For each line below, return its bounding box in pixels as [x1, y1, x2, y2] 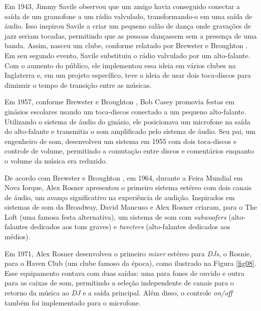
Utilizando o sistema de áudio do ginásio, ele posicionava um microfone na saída [5, 116, 250, 126]
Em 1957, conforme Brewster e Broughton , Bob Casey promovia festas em [5, 96, 234, 107]
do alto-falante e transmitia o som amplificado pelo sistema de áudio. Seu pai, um [5, 126, 255, 136]
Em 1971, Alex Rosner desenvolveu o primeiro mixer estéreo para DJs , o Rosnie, [5, 248, 251, 258]
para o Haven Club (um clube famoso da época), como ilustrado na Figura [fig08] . [5, 258, 256, 268]
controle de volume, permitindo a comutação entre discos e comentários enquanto [5, 145, 254, 156]
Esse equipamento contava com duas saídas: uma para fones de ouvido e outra [5, 267, 244, 278]
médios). [5, 231, 31, 242]
